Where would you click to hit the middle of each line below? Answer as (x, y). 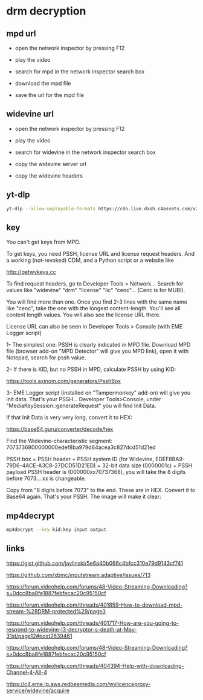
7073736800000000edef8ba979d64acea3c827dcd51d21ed (81, 447)
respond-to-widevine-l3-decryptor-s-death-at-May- (72, 629)
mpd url (21, 34)
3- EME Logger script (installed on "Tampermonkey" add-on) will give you (98, 393)
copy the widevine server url (50, 164)
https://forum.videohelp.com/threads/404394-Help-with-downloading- (95, 665)
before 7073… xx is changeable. (46, 478)
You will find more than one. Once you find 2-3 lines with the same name (97, 302)
